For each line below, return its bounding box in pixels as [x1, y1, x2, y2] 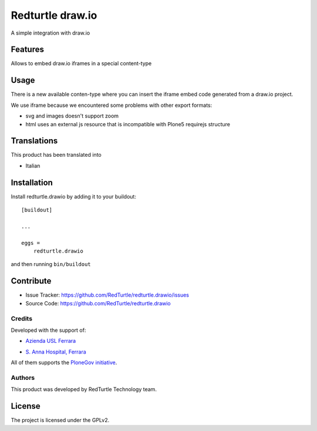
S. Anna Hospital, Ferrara [25, 348, 86, 355]
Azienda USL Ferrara [25, 338, 76, 345]
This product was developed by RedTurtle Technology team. [11, 386, 157, 393]
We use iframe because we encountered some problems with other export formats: [11, 102, 213, 109]
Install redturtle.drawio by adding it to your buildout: [11, 193, 136, 200]
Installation [11, 177, 53, 187]
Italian [25, 162, 41, 169]
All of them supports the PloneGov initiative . [11, 359, 117, 366]
